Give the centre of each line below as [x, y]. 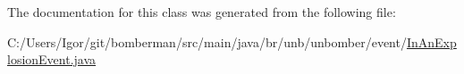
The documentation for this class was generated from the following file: [202, 12]
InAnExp [431, 41]
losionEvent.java [52, 59]
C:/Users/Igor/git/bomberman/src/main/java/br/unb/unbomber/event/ [207, 41]
